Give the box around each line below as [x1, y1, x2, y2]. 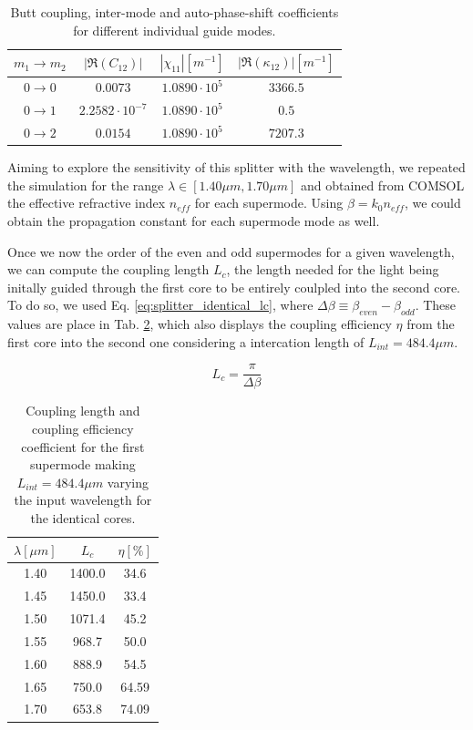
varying [107, 472, 149, 491]
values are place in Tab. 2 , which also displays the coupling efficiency [7, 314, 392, 334]
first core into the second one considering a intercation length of [7, 332, 365, 351]
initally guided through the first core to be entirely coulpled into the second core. [7, 277, 460, 296]
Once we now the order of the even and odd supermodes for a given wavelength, [7, 242, 455, 261]
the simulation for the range [7, 175, 164, 194]
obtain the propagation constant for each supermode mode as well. [7, 211, 380, 230]
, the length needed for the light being [226, 260, 439, 279]
